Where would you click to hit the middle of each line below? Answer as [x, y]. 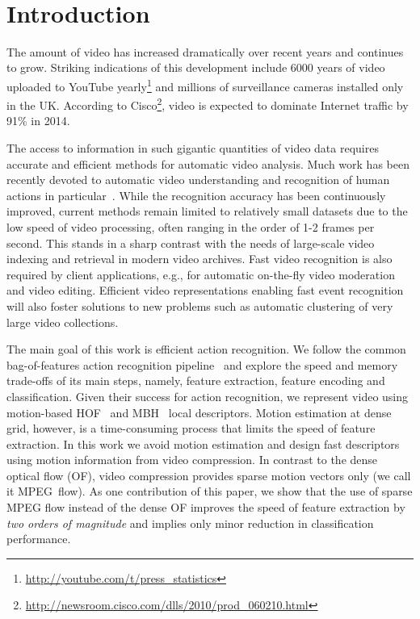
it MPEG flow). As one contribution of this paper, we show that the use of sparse [210, 491]
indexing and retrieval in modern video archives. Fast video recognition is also [199, 259]
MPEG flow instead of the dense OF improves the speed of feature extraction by [206, 507]
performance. [39, 539]
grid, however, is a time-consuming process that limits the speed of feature [191, 428]
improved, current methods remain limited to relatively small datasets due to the [207, 211]
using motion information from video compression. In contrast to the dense [192, 460]
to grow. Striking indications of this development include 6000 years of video [196, 67]
